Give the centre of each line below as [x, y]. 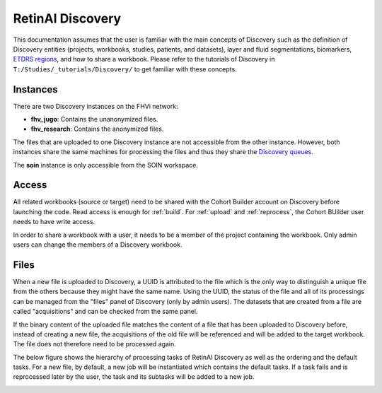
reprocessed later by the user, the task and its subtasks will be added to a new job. [134, 377]
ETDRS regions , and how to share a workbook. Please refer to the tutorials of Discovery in [144, 59]
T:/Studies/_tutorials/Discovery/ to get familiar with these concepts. [125, 69]
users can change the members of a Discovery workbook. [98, 245]
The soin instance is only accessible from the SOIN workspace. [105, 165]
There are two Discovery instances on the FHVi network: [95, 106]
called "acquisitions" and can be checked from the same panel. [105, 312]
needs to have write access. [54, 222]
